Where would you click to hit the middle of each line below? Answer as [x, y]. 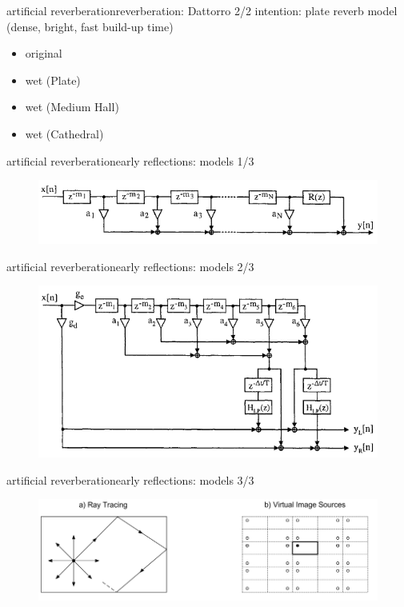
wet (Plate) [53, 80]
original [44, 53]
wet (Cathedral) [64, 133]
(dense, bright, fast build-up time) [90, 26]
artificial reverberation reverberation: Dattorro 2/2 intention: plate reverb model [202, 10]
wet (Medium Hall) [72, 107]
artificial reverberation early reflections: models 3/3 [130, 479]
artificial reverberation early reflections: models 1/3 [130, 160]
